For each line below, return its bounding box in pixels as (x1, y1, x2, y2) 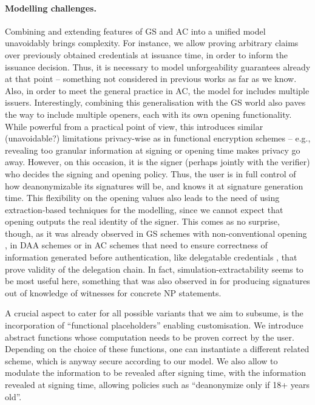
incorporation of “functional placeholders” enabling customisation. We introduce (5, 319, 303, 332)
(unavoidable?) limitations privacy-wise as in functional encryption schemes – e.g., (5, 132, 311, 145)
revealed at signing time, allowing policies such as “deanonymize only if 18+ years (5, 378, 310, 391)
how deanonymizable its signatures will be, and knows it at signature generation (5, 179, 303, 192)
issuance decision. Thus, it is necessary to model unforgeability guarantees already (5, 60, 311, 73)
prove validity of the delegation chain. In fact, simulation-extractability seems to (5, 262, 303, 275)
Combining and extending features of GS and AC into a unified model (5, 24, 266, 37)
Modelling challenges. (5, 1, 97, 14)
